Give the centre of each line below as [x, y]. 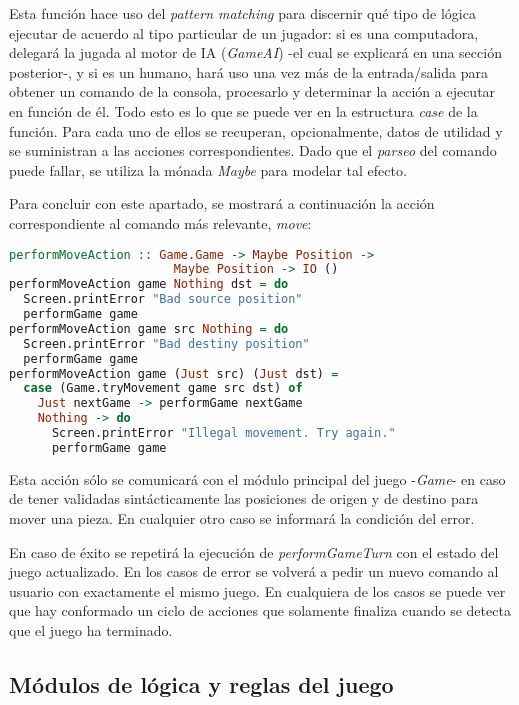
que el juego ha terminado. [91, 629]
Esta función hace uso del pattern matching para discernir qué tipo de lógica [242, 13]
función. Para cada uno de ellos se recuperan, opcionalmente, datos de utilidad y [256, 130]
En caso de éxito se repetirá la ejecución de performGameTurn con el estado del [254, 551]
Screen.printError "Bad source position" [163, 299]
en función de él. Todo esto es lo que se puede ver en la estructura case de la [243, 110]
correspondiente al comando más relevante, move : [160, 222]
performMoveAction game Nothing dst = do [149, 284]
